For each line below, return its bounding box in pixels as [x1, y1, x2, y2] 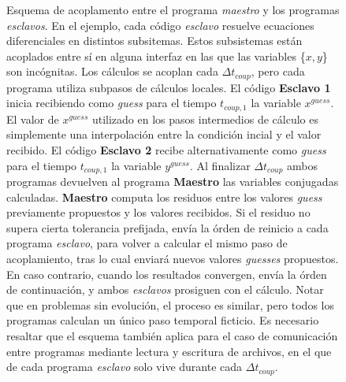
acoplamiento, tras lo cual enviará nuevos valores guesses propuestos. [6, 250, 339, 267]
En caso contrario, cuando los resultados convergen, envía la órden [6, 265, 327, 282]
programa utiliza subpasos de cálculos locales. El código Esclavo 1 [6, 79, 331, 95]
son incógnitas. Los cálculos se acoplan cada [6, 63, 218, 80]
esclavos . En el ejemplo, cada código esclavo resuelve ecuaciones [6, 17, 314, 33]
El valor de [6, 110, 59, 127]
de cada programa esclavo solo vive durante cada [6, 358, 243, 375]
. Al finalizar [189, 157, 251, 173]
